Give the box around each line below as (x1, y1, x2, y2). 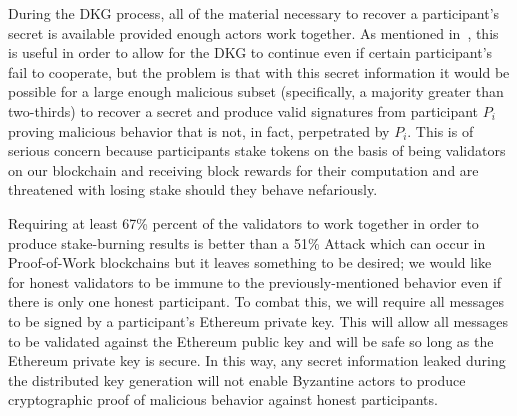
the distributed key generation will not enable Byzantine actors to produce (8, 369, 466, 390)
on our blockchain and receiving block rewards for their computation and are (8, 159, 479, 180)
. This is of (407, 120, 474, 141)
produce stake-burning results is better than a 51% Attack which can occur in (8, 232, 486, 253)
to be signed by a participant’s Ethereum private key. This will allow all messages (8, 310, 509, 331)
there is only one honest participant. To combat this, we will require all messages (8, 291, 505, 312)
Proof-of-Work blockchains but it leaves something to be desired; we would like (8, 252, 492, 273)
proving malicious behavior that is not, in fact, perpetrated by (8, 120, 390, 141)
